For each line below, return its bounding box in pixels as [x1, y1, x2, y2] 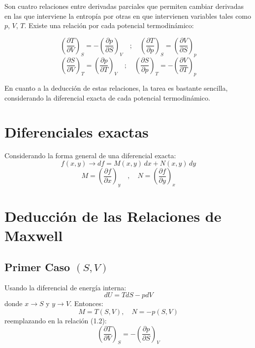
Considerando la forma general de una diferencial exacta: [4, 150, 176, 160]
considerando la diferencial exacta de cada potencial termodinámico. [4, 92, 210, 103]
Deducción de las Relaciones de [4, 206, 222, 226]
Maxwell [4, 225, 63, 245]
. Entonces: [70, 298, 103, 309]
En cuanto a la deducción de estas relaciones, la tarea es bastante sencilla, [4, 83, 228, 93]
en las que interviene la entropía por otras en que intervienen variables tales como [4, 10, 252, 21]
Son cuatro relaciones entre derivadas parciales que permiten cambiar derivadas [4, 1, 244, 11]
